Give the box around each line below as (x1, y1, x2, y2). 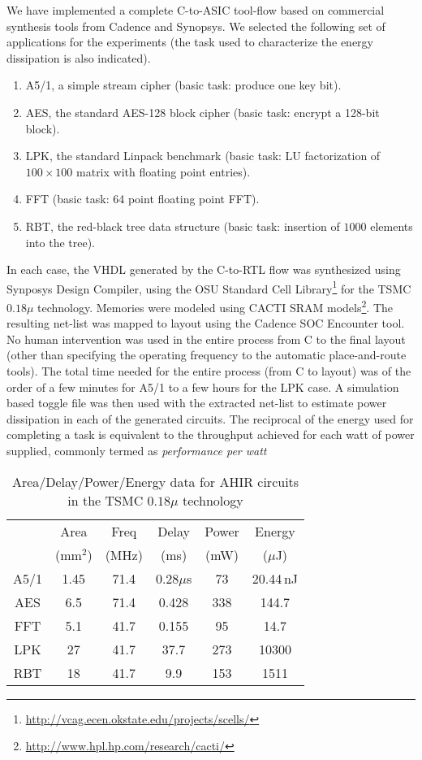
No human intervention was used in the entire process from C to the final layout (6, 330, 406, 347)
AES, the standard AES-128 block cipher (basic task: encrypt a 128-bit (25, 103, 380, 120)
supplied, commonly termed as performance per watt (6, 441, 267, 458)
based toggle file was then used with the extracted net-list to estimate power (6, 394, 387, 411)
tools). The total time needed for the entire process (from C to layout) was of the (6, 363, 411, 379)
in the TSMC (67, 490, 144, 510)
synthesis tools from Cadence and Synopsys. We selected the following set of (6, 17, 385, 34)
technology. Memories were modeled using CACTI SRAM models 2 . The (37, 296, 393, 315)
